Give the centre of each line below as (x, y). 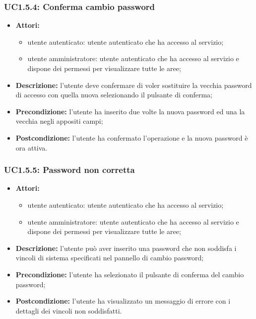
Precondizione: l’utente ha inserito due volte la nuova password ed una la (130, 111)
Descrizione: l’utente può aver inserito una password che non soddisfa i (126, 248)
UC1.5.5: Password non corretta (69, 170)
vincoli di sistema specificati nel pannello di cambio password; (110, 258)
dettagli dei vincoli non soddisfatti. (69, 310)
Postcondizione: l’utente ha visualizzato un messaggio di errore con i (123, 301)
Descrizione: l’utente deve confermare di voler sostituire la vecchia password (134, 85)
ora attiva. (32, 147)
